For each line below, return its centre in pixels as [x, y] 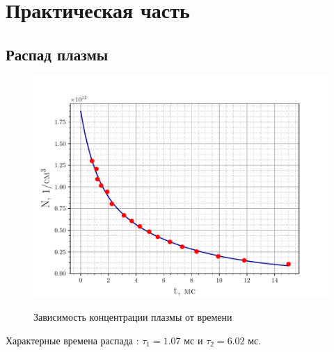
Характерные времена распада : [72, 340]
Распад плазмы [57, 54]
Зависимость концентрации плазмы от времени [133, 317]
